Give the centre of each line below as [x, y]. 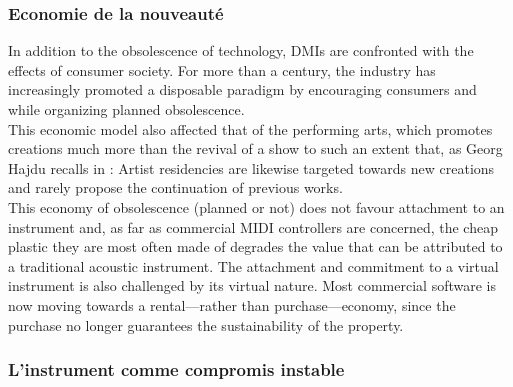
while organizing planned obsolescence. [126, 109]
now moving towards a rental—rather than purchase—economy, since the [232, 304]
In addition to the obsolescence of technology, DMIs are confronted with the [241, 50]
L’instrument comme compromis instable [176, 369]
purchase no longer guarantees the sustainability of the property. [206, 324]
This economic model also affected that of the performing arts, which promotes [250, 128]
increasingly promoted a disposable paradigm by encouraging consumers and [242, 89]
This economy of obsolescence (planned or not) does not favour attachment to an [256, 206]
